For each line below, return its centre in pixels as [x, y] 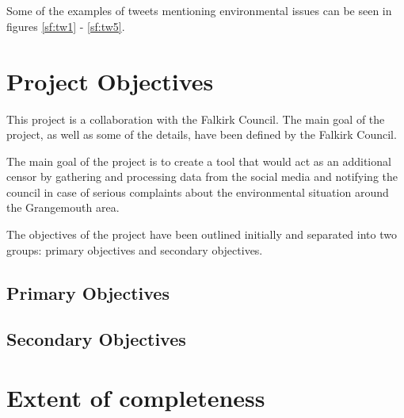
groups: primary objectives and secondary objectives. [135, 249]
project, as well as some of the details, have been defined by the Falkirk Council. [202, 134]
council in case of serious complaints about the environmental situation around [198, 192]
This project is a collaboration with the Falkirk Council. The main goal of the [196, 119]
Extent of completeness [136, 397]
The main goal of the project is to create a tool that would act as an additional [199, 161]
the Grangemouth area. [63, 207]
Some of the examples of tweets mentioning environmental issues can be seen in [199, 11]
